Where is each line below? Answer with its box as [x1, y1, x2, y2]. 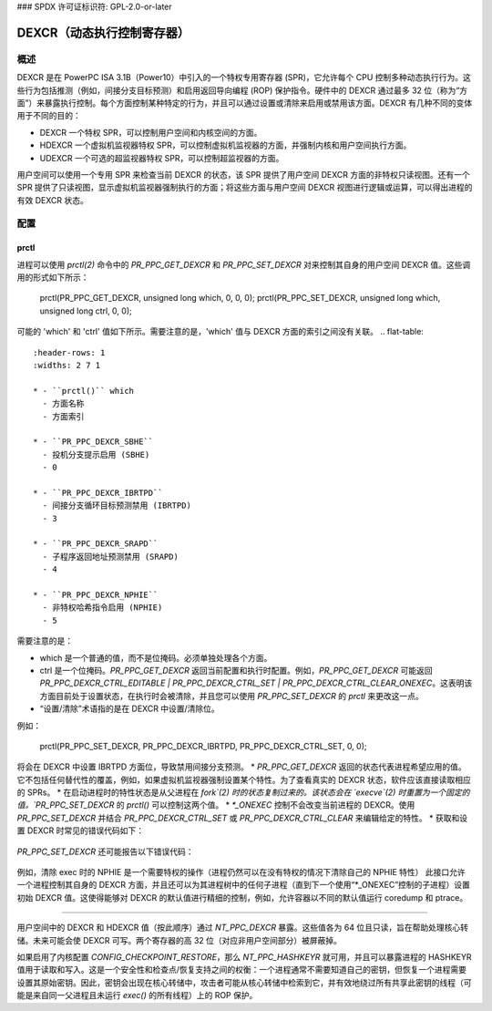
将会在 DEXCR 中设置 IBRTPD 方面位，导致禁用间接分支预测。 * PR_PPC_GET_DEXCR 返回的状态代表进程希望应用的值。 [16, 761, 466, 772]
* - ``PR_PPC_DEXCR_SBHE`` [33, 437, 154, 447]
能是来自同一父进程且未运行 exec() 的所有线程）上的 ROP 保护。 [16, 990, 258, 1001]
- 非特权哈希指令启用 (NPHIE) [42, 603, 163, 613]
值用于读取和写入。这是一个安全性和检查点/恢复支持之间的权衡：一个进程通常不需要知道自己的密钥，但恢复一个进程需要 [16, 965, 467, 975]
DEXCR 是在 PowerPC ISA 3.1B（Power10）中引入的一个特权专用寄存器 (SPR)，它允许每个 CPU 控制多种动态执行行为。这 [16, 72, 471, 83]
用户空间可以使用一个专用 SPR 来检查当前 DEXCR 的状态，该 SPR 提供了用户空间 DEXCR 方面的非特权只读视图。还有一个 [16, 169, 471, 180]
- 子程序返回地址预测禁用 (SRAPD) [42, 552, 179, 562]
